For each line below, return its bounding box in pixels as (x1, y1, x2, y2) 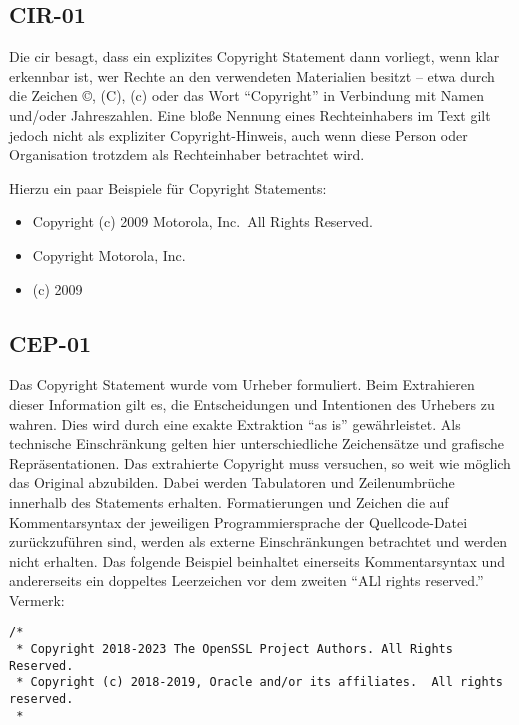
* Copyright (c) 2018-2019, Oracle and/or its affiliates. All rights (16, 675, 503, 690)
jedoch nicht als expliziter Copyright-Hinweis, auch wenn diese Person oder (9, 124, 468, 145)
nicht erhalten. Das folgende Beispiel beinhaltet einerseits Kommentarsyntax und (9, 550, 505, 571)
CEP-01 (9, 327, 92, 358)
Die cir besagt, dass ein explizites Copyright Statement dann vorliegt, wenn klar (9, 46, 500, 67)
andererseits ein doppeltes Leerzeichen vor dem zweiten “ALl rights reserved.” (9, 570, 484, 591)
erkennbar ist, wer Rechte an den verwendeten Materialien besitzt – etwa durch (9, 65, 495, 86)
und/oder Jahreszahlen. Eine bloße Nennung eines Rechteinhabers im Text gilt (9, 104, 491, 125)
